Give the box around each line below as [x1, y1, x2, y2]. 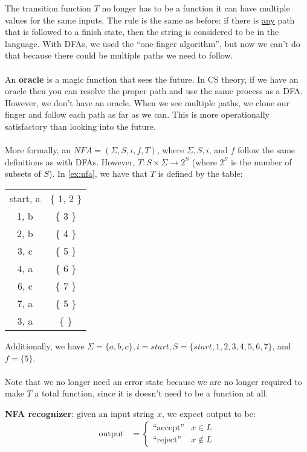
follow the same [238, 144, 296, 156]
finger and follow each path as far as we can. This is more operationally [5, 108, 270, 121]
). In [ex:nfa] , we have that [48, 167, 147, 180]
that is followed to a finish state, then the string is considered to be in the [5, 25, 279, 38]
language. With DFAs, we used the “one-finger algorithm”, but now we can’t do [5, 37, 300, 49]
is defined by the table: [158, 167, 243, 180]
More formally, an [5, 144, 71, 156]
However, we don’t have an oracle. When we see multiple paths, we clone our [5, 96, 290, 109]
